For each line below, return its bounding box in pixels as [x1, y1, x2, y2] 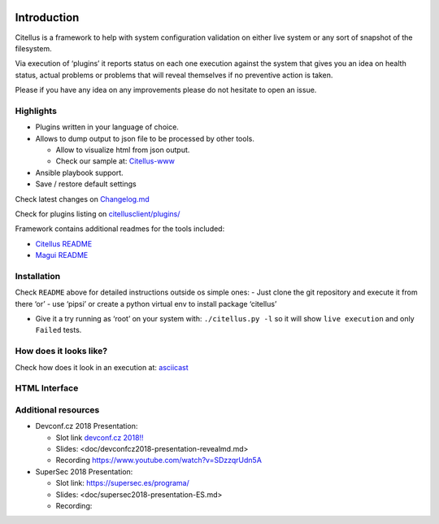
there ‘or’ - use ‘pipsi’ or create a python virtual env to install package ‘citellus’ [15, 299, 277, 308]
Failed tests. [35, 325, 82, 335]
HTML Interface [15, 382, 79, 394]
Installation [15, 270, 61, 282]
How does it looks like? [15, 346, 108, 357]
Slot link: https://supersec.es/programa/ [55, 478, 190, 488]
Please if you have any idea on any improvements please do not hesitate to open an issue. [15, 85, 317, 95]
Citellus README [35, 238, 93, 248]
